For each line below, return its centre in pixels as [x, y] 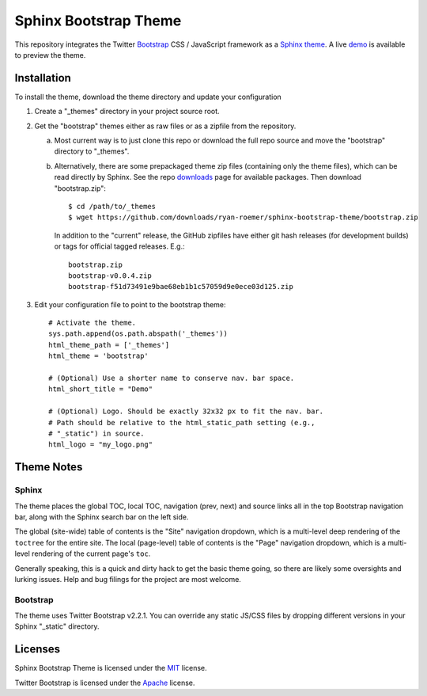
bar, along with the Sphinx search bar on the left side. [102, 517]
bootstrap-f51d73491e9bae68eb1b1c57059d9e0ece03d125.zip [181, 287]
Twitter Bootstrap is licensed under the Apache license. [105, 683]
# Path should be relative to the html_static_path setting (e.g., [182, 422]
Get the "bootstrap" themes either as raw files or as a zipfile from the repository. [165, 126]
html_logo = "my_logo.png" [101, 445]
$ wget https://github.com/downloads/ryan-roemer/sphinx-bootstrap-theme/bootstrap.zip [244, 217]
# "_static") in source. [96, 434]
